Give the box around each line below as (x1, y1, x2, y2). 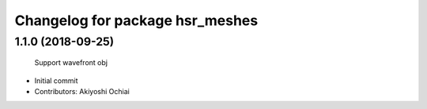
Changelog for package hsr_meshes (14, 12, 259, 29)
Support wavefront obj (34, 58, 108, 67)
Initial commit (34, 75, 78, 85)
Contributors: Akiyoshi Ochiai (34, 86, 130, 96)
